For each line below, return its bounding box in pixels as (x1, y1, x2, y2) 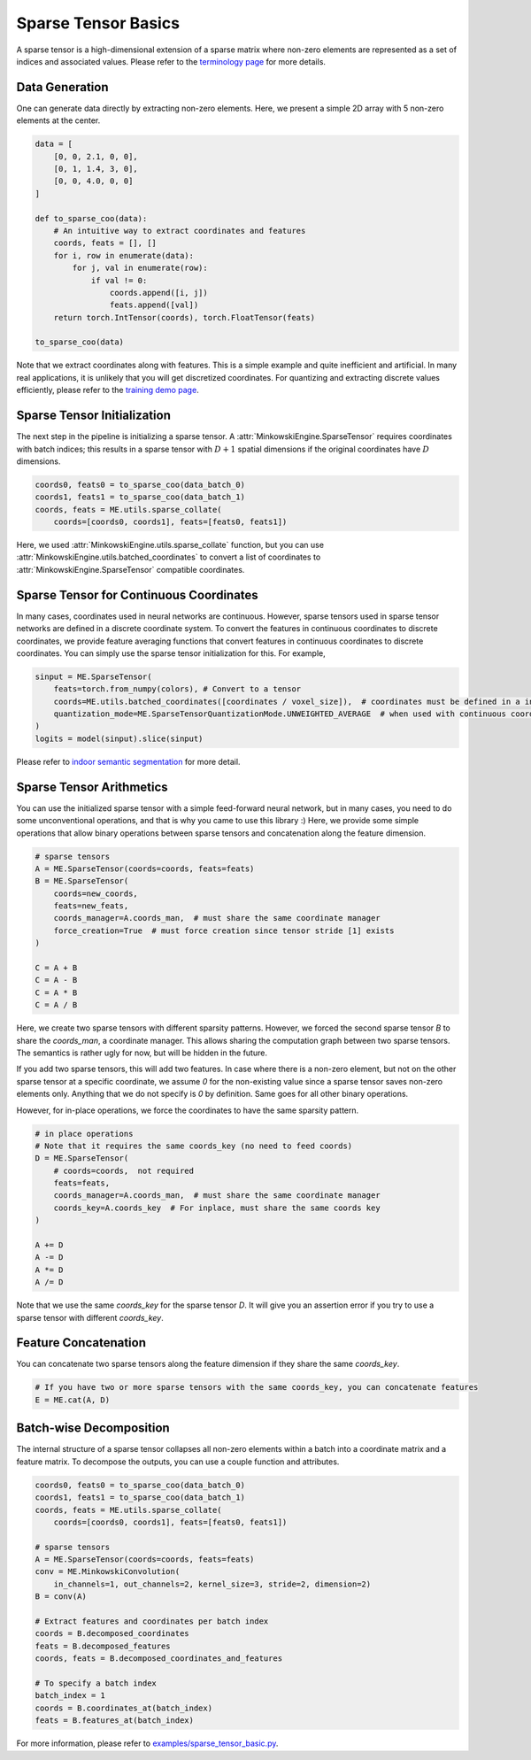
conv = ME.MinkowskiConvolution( (35, 1567, 181, 1577)
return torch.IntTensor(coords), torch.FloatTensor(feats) (53, 313, 316, 322)
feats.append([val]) (109, 300, 199, 310)
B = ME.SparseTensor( (35, 876, 129, 886)
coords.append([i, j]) (109, 288, 208, 297)
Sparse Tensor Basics (16, 13, 181, 33)
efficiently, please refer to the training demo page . (16, 385, 199, 396)
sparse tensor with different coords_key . (16, 1312, 164, 1323)
